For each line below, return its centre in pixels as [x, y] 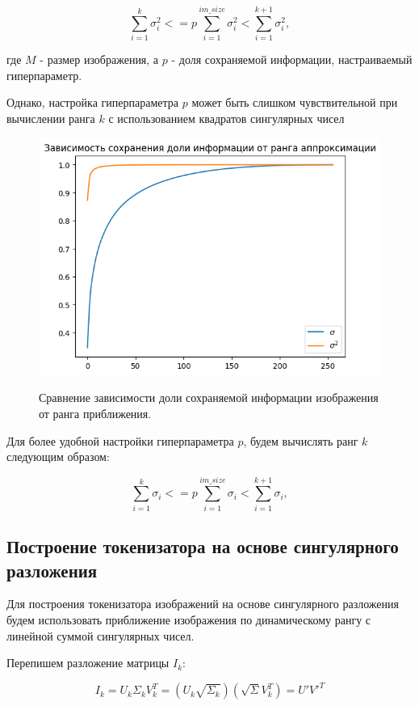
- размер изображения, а [99, 59]
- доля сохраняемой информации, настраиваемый [292, 59]
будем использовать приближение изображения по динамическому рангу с [189, 619]
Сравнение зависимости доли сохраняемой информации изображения [209, 397]
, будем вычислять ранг [301, 440]
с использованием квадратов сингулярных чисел [226, 118]
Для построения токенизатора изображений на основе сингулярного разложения [203, 604]
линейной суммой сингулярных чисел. [101, 635]
